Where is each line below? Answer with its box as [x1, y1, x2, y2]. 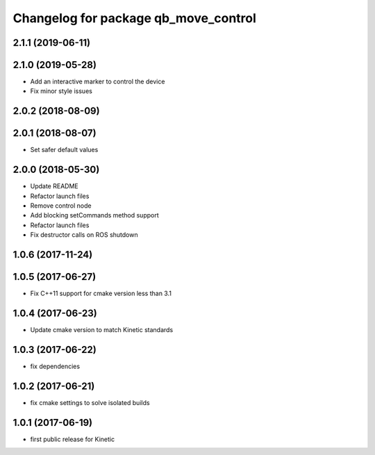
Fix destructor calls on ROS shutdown [30, 231, 138, 239]
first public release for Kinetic [30, 435, 115, 443]
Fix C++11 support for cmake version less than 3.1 [30, 289, 172, 298]
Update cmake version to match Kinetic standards [30, 326, 174, 334]
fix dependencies [30, 362, 80, 370]
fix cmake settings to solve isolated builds [30, 398, 150, 406]
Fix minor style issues [30, 87, 93, 95]
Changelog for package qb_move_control [12, 10, 257, 26]
